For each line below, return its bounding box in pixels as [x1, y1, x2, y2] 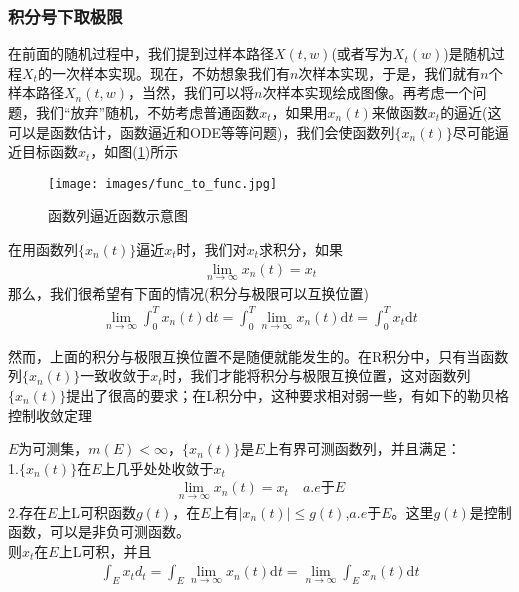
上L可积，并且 [58, 540, 152, 561]
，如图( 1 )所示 [90, 141, 179, 162]
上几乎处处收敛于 [101, 457, 214, 478]
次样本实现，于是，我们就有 [298, 62, 481, 83]
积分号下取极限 [8, 3, 123, 28]
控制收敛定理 [8, 404, 92, 425]
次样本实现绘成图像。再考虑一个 [262, 82, 473, 103]
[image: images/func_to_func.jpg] [48, 176, 278, 191]
